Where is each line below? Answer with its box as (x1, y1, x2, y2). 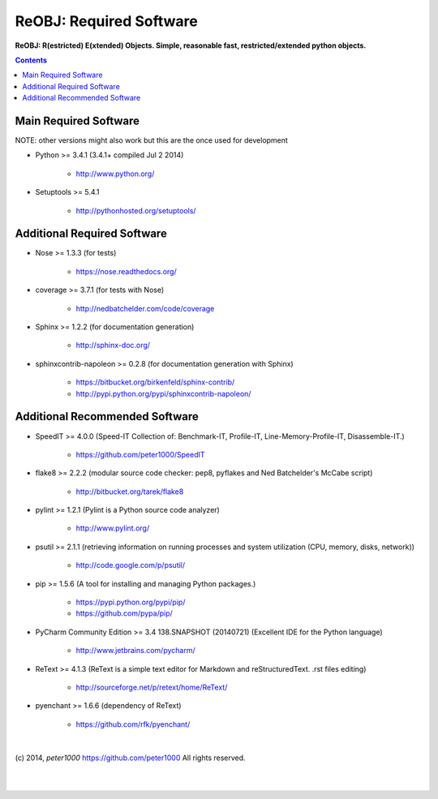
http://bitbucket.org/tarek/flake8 (75, 487, 184, 496)
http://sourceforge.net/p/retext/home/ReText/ (75, 682, 228, 692)
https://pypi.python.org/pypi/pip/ (75, 597, 186, 608)
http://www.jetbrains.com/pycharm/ (75, 646, 195, 655)
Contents (15, 55, 48, 65)
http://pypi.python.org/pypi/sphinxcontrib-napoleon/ (75, 389, 251, 398)
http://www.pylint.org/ (75, 523, 150, 533)
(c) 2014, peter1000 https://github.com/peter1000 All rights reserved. (15, 753, 247, 762)
